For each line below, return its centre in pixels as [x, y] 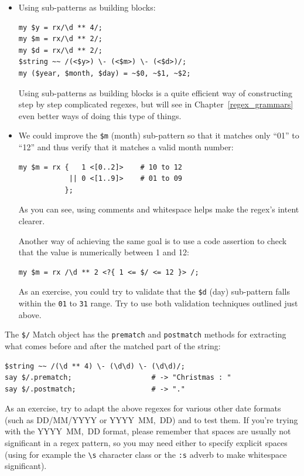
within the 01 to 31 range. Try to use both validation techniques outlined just [158, 303]
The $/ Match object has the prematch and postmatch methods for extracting [146, 334]
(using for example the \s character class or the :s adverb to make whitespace [146, 454]
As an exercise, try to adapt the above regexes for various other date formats [143, 408]
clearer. [32, 220]
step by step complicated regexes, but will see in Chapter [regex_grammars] [156, 104]
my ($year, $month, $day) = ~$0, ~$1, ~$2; [105, 73]
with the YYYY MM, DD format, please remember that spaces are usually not [148, 431]
